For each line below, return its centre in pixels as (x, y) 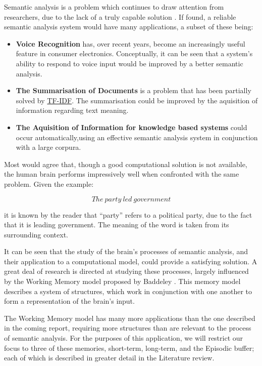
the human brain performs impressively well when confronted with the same (122, 174)
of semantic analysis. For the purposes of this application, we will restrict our (124, 338)
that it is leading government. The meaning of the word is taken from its (117, 225)
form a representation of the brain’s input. (69, 301)
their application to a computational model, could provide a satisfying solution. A (131, 261)
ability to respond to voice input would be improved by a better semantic (129, 63)
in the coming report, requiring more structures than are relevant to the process (128, 328)
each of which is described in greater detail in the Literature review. (109, 358)
